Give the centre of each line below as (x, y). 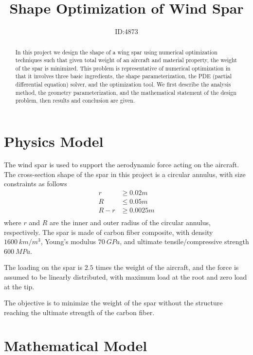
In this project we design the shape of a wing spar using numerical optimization (116, 52)
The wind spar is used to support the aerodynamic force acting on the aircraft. (122, 165)
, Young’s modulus (68, 241)
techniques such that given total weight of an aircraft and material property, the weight (126, 60)
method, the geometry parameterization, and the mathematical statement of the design (126, 92)
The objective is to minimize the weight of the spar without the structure (113, 303)
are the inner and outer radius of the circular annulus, (130, 222)
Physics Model (54, 141)
